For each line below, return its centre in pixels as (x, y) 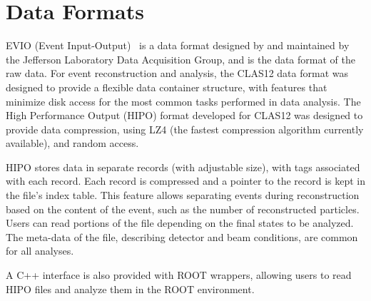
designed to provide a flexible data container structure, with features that (167, 87)
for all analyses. (40, 251)
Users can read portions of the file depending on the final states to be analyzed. (180, 223)
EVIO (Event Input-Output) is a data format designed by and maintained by (178, 45)
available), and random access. (72, 143)
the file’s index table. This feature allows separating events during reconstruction (183, 195)
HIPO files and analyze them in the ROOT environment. (130, 289)
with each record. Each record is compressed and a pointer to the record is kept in (185, 181)
